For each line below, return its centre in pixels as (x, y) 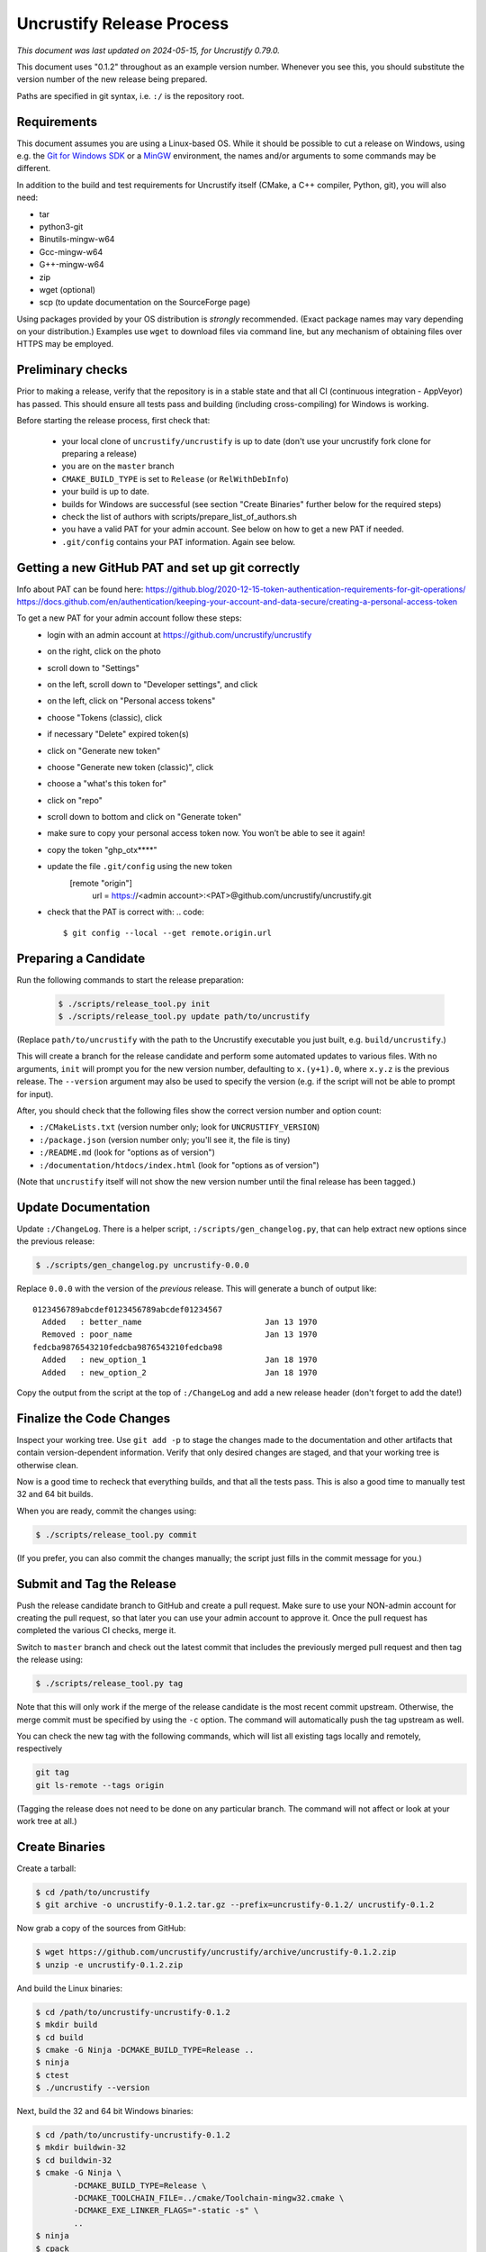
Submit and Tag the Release (97, 1584)
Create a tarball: (46, 1868)
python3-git (61, 226)
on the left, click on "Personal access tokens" (131, 701)
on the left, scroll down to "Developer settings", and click (153, 684)
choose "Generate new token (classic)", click (130, 767)
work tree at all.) (47, 1821)
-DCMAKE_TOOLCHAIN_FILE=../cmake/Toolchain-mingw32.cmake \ (209, 2198)
